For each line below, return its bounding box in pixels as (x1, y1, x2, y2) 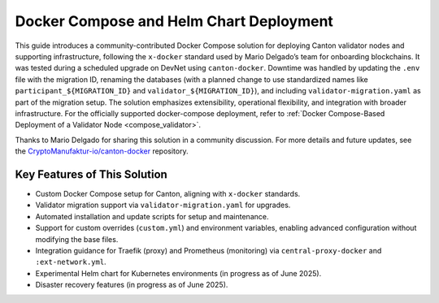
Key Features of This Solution (15, 167, 168, 181)
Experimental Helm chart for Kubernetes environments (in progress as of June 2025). (35, 268, 322, 278)
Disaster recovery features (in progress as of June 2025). (35, 280, 228, 290)
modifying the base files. (35, 234, 119, 244)
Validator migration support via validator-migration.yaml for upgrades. (35, 200, 291, 210)
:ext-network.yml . (35, 257, 106, 267)
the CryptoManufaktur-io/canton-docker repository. (15, 146, 189, 156)
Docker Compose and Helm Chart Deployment (15, 12, 333, 30)
